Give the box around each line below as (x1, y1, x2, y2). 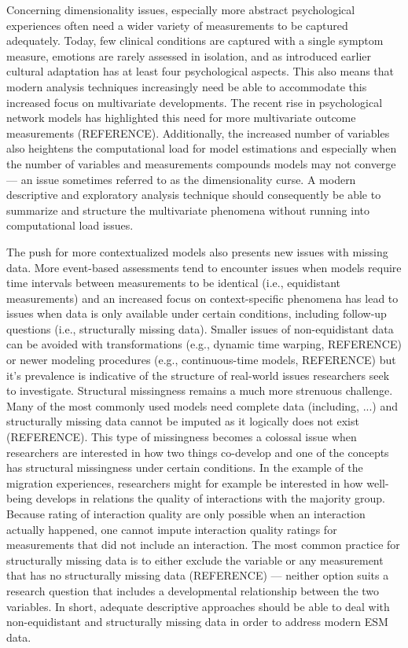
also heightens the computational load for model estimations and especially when (6, 140, 397, 156)
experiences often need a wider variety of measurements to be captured (6, 17, 348, 33)
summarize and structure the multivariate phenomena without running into (6, 201, 369, 218)
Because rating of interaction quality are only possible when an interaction (6, 506, 366, 521)
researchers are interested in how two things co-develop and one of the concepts (6, 444, 389, 460)
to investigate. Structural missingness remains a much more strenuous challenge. (6, 382, 393, 399)
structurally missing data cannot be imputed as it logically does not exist (6, 413, 359, 429)
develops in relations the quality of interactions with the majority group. (35, 490, 385, 506)
